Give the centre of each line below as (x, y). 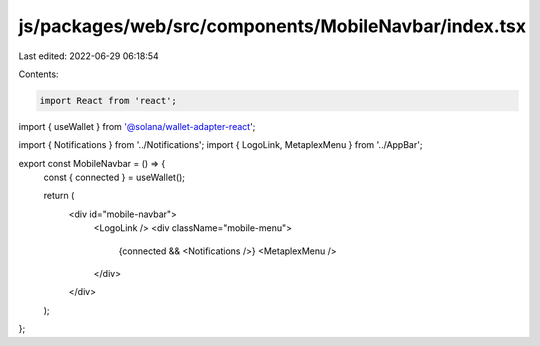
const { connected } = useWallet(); (114, 177)
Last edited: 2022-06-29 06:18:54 (88, 56)
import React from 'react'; (108, 100)
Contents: (38, 74)
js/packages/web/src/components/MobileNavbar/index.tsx (272, 26)
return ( (59, 196)
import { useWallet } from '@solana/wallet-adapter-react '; (137, 126)
